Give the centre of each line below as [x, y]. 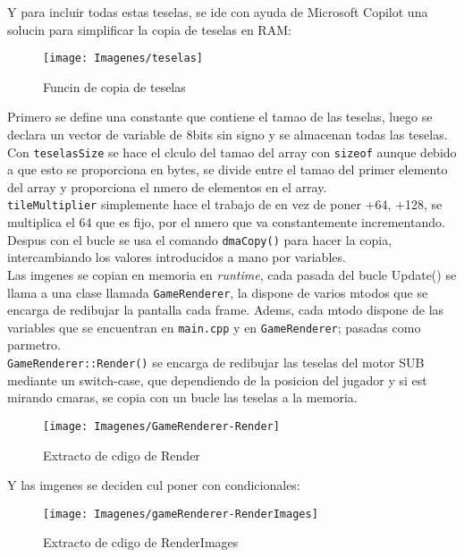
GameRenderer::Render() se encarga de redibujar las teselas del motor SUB [216, 363]
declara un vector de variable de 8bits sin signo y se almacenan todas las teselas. [228, 135]
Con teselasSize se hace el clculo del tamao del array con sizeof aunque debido [232, 152]
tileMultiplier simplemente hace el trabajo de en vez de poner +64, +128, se [225, 204]
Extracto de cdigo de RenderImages [141, 542]
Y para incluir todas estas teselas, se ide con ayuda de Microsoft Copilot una [218, 12]
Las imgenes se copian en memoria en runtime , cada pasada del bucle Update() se [232, 274]
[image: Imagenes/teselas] [123, 59]
